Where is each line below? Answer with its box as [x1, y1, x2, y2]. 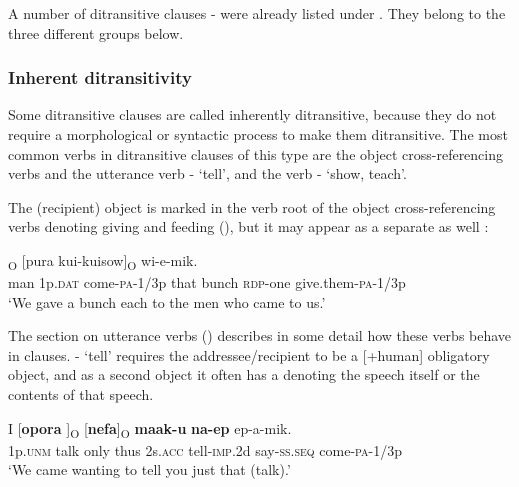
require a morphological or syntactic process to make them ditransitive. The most [8, 124, 508, 144]
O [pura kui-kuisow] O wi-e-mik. [8, 249, 198, 273]
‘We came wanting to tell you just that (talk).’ [8, 459, 291, 480]
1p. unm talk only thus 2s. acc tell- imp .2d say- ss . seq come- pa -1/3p [8, 439, 402, 460]
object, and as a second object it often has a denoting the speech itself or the [8, 364, 480, 385]
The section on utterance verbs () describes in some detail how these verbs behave [8, 325, 512, 346]
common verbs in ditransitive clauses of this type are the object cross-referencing [8, 143, 504, 164]
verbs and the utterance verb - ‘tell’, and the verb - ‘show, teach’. [8, 163, 407, 184]
